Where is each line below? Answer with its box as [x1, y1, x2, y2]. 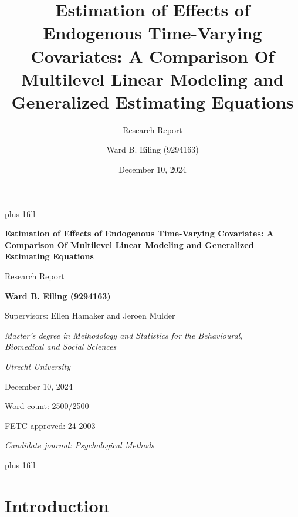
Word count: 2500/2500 [5, 400, 89, 412]
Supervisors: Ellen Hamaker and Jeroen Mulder [5, 309, 175, 322]
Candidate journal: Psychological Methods [5, 439, 154, 451]
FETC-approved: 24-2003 [5, 419, 96, 431]
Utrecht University [5, 360, 71, 372]
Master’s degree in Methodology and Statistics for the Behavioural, [5, 329, 243, 341]
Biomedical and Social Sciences [5, 340, 117, 353]
